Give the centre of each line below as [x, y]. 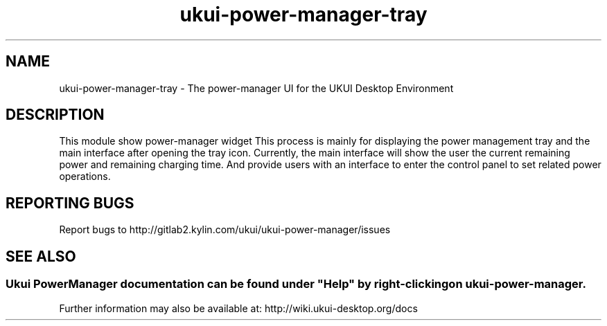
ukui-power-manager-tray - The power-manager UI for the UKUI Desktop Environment [256, 88]
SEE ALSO [41, 256]
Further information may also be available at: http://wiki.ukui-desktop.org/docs [238, 308]
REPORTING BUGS [70, 203]
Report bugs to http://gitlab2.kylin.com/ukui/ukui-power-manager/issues [225, 230]
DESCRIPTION [55, 115]
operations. [85, 176]
